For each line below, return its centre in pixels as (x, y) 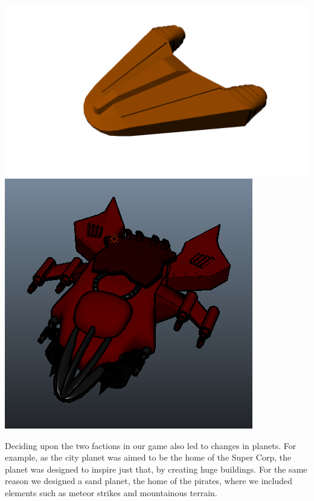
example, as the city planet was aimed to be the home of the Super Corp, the (148, 457)
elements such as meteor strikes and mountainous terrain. (111, 493)
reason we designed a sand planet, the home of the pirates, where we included (149, 481)
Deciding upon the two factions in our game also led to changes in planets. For (151, 445)
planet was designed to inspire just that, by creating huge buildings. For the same (156, 469)
